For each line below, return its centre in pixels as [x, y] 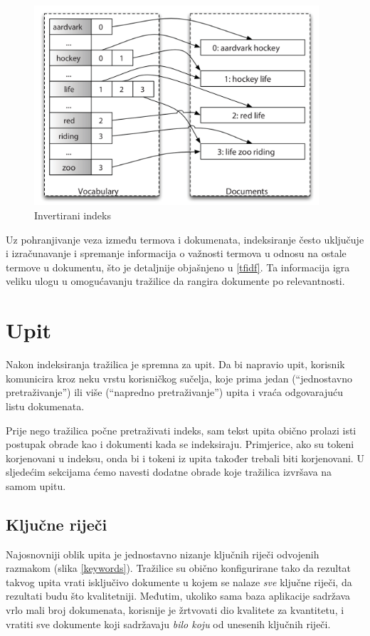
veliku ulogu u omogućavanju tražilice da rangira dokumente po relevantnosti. [175, 281]
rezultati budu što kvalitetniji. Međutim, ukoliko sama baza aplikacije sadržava [178, 596]
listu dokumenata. [45, 406]
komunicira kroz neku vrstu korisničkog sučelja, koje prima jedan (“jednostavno [179, 378]
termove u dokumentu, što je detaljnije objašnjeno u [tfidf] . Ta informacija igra [178, 267]
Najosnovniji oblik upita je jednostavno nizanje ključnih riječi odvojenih [163, 554]
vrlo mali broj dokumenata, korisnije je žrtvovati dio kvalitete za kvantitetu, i [175, 610]
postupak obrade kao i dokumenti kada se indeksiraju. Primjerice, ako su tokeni [180, 444]
